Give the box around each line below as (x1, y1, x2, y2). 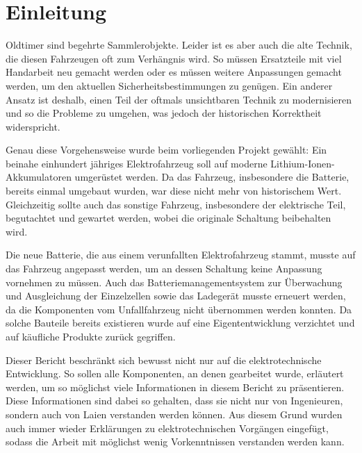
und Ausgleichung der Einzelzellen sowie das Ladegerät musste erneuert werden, (6, 288, 346, 303)
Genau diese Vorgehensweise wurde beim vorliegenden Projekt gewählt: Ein (6, 142, 327, 157)
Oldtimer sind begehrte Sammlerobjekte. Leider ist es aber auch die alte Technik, (6, 38, 352, 52)
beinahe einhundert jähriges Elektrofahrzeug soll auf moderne (6, 156, 268, 170)
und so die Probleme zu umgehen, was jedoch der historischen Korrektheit (6, 106, 322, 120)
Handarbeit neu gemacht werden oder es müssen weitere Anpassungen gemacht (6, 65, 342, 79)
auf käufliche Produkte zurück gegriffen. (6, 329, 176, 343)
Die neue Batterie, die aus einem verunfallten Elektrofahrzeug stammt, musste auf (6, 247, 356, 262)
